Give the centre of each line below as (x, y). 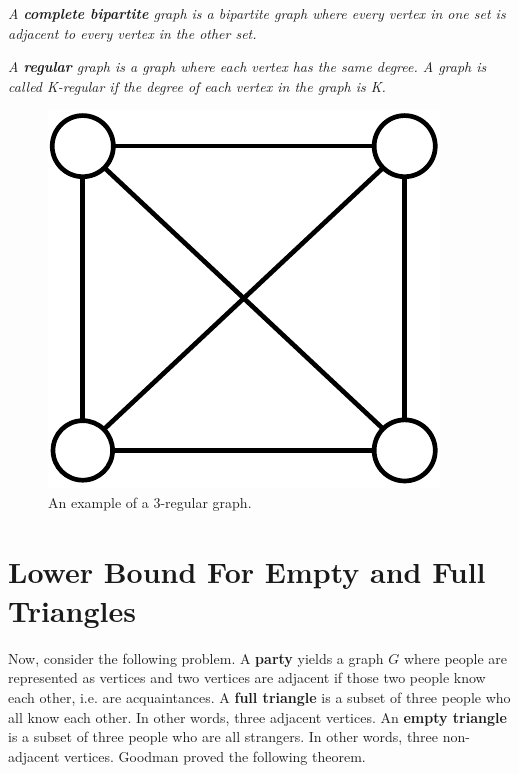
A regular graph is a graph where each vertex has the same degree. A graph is (247, 66)
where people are (455, 657)
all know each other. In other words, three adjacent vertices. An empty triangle (257, 716)
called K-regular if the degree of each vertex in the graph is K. (197, 85)
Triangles (72, 609)
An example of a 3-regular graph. (150, 501)
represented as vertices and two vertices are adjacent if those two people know (247, 677)
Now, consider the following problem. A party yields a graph (196, 657)
